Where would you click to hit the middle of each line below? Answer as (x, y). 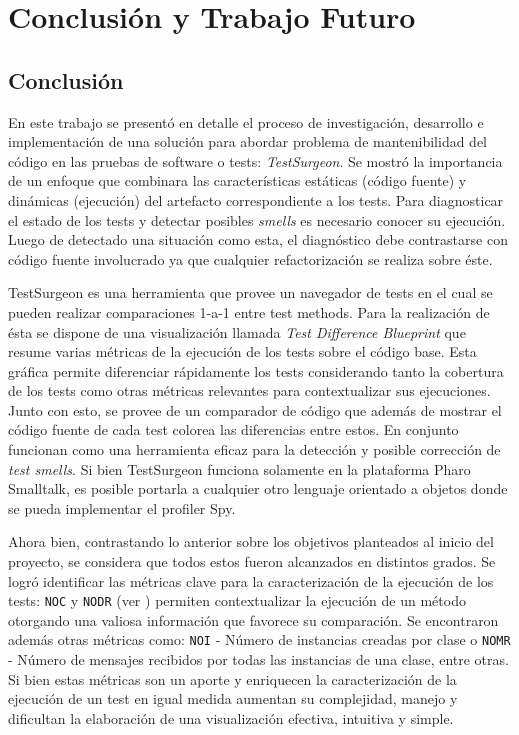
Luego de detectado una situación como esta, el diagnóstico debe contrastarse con (258, 239)
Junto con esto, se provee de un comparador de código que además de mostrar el (255, 409)
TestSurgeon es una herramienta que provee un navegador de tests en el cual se (250, 292)
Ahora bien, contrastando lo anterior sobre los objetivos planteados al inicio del (251, 541)
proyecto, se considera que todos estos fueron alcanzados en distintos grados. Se (252, 561)
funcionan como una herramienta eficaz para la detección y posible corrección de (254, 449)
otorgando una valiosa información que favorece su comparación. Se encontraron (253, 619)
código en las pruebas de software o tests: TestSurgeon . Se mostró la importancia (255, 160)
